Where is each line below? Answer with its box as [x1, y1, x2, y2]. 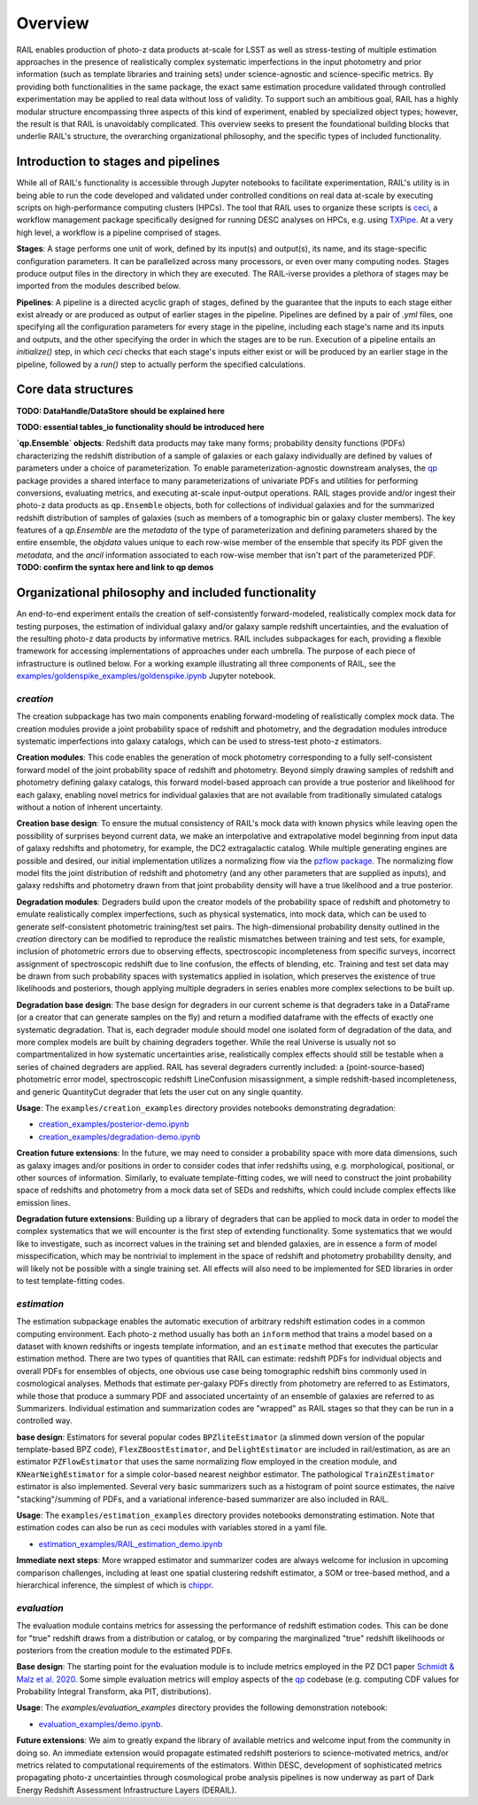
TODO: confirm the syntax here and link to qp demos [16, 562, 214, 573]
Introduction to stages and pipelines [16, 154, 220, 169]
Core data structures [16, 382, 134, 397]
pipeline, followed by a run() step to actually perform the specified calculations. [16, 359, 306, 370]
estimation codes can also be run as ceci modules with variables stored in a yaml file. [16, 1522, 328, 1533]
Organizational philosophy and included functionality [16, 585, 317, 600]
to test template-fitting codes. [16, 1276, 126, 1286]
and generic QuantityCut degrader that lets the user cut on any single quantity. [16, 1086, 304, 1097]
